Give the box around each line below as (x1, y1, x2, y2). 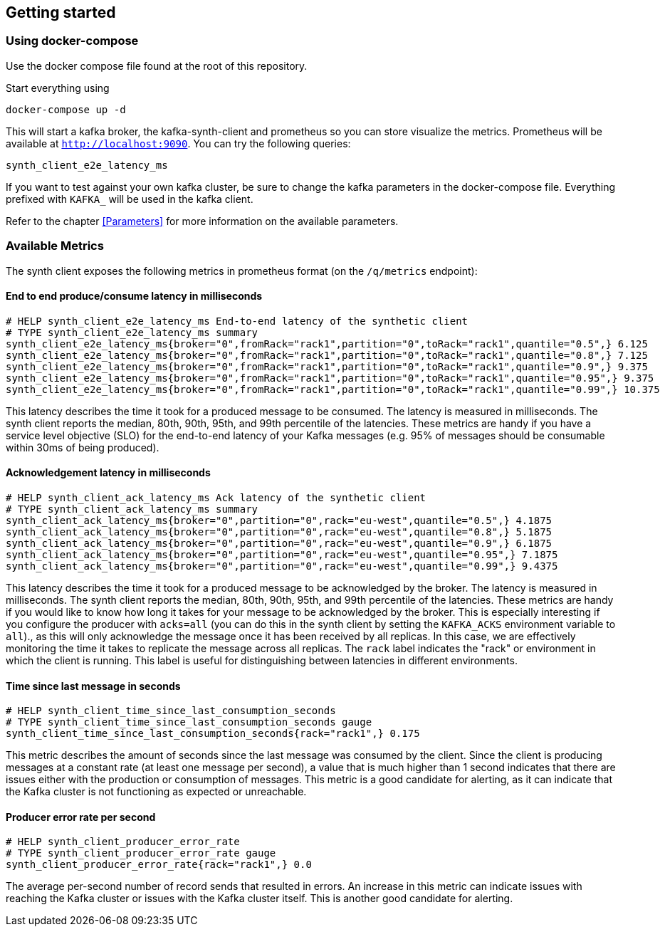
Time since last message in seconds (6, 679, 181, 692)
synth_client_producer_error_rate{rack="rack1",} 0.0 (6, 859, 312, 871)
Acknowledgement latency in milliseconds (6, 466, 211, 479)
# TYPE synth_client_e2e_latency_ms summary (6, 326, 258, 338)
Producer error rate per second (6, 810, 156, 823)
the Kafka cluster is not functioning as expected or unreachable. (6, 785, 307, 798)
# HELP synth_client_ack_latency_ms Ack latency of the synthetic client (6, 491, 426, 503)
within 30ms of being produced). (6, 441, 159, 454)
